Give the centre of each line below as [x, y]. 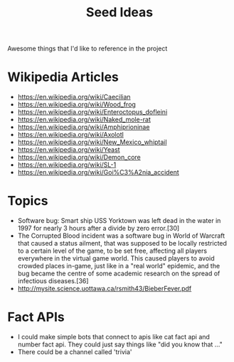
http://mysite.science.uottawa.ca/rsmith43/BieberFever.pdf [105, 289]
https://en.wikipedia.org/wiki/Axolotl [71, 135]
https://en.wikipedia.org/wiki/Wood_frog [77, 104]
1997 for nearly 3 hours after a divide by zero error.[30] [99, 229]
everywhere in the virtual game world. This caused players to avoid [116, 258]
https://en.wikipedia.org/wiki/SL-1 [67, 165]
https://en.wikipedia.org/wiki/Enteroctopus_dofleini [92, 112]
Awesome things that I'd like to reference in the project [87, 49]
